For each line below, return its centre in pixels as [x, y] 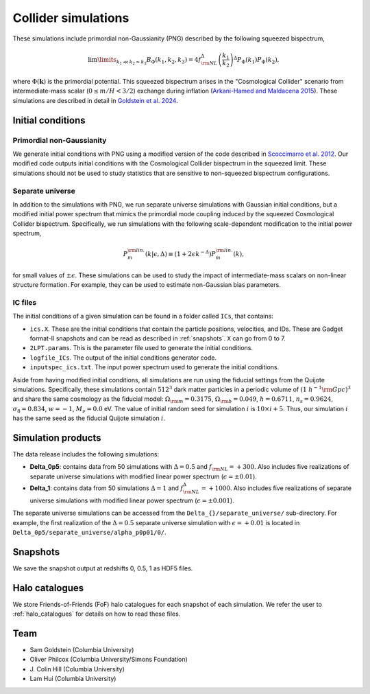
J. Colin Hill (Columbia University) [77, 669]
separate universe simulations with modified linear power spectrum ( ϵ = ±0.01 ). [143, 476]
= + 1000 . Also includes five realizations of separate [276, 488]
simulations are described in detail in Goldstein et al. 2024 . [95, 100]
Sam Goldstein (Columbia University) [82, 650]
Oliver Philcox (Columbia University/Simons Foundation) [109, 660]
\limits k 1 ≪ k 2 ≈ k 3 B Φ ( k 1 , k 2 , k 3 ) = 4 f [149, 61]
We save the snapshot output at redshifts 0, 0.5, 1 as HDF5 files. [103, 568]
